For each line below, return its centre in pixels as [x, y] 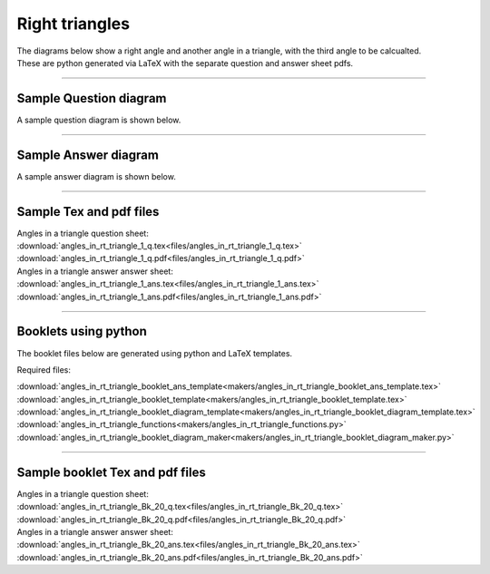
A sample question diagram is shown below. [99, 120]
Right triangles [73, 24]
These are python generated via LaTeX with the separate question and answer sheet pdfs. [185, 63]
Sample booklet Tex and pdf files [111, 472]
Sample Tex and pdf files [88, 212]
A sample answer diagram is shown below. [96, 176]
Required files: [44, 370]
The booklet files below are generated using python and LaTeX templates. [155, 353]
